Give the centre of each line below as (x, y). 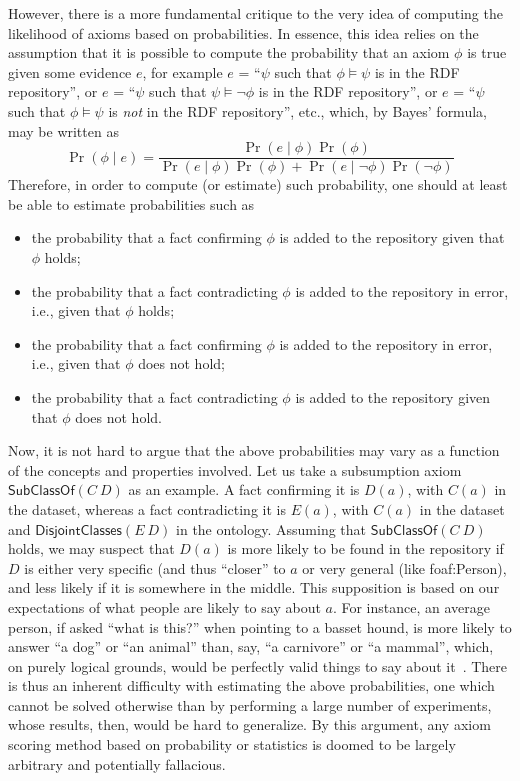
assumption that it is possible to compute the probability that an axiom (229, 52)
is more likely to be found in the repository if (365, 548)
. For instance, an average (411, 606)
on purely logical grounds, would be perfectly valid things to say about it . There (257, 665)
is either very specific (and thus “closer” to (155, 567)
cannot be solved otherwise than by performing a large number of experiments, (250, 704)
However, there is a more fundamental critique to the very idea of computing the (255, 13)
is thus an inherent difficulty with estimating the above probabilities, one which (251, 685)
